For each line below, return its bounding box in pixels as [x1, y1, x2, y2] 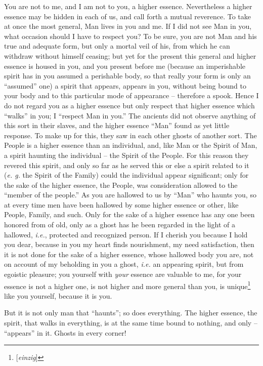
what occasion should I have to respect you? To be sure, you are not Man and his [4, 30, 257, 41]
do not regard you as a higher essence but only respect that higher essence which [4, 100, 255, 110]
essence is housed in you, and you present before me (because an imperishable [4, 60, 246, 71]
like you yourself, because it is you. [4, 290, 112, 301]
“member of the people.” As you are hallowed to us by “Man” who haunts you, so [4, 189, 256, 200]
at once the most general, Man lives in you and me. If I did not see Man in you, [4, 21, 252, 31]
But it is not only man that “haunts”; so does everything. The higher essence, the [4, 307, 257, 318]
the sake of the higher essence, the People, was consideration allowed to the [4, 179, 238, 190]
